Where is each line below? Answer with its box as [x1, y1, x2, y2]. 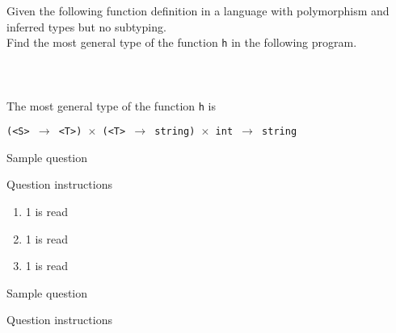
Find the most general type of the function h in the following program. [6, 34, 357, 51]
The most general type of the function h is [6, 97, 216, 114]
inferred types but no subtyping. [6, 18, 166, 35]
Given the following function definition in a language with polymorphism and [6, 2, 390, 19]
